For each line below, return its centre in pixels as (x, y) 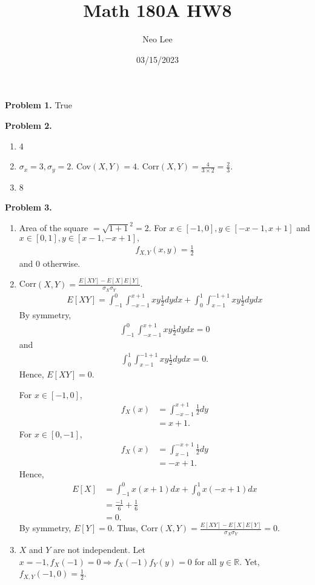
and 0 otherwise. (50, 263)
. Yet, (250, 561)
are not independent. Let (100, 550)
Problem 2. (28, 125)
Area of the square (54, 228)
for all (206, 561)
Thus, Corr (138, 528)
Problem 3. (28, 207)
